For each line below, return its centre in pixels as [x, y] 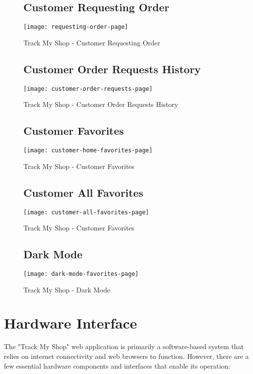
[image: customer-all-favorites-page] [86, 212]
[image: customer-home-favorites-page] [88, 151]
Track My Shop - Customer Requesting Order [92, 42]
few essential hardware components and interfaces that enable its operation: [117, 365]
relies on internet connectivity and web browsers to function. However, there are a [126, 356]
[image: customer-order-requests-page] [88, 89]
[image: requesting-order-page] [76, 27]
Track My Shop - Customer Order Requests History [101, 104]
